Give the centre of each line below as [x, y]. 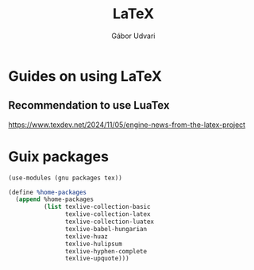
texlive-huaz [87, 236]
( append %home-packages [54, 199]
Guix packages [59, 156]
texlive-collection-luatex [110, 222]
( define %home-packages [48, 192]
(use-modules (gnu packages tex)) [65, 178]
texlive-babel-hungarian [106, 229]
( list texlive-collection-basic [97, 207]
